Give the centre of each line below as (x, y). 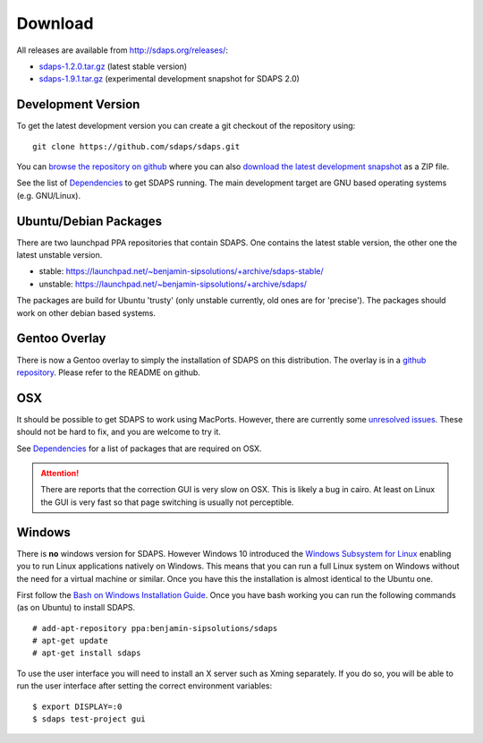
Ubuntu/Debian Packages (89, 221)
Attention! (60, 474)
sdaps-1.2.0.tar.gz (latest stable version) (113, 66)
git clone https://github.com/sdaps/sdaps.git (136, 146)
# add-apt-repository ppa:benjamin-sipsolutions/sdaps (155, 628)
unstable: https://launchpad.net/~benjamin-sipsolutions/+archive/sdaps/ (173, 284)
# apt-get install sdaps (87, 653)
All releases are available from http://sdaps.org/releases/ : (122, 50)
